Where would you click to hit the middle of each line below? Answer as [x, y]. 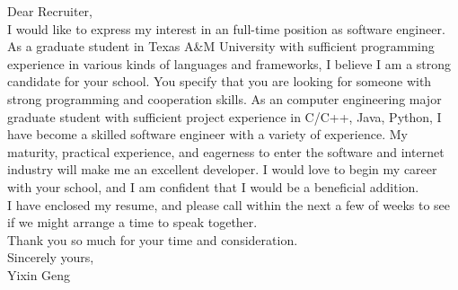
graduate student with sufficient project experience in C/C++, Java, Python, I [225, 116]
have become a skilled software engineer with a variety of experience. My [207, 134]
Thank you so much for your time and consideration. [153, 239]
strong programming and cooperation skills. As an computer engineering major [225, 98]
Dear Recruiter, [50, 11]
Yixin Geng [39, 274]
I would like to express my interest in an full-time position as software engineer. [226, 28]
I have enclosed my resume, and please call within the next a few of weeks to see [229, 204]
